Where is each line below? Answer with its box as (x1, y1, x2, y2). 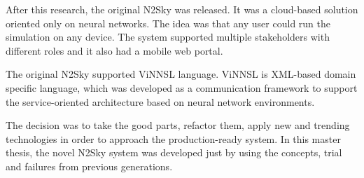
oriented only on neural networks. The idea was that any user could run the (6, 15, 330, 30)
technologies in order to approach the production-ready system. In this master (6, 131, 341, 146)
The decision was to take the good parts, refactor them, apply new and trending (6, 118, 350, 132)
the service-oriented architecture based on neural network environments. (6, 94, 315, 109)
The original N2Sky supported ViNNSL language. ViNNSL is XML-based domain (6, 67, 356, 81)
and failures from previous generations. (6, 158, 173, 173)
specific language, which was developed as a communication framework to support (6, 80, 358, 95)
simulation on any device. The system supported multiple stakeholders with (6, 29, 330, 44)
